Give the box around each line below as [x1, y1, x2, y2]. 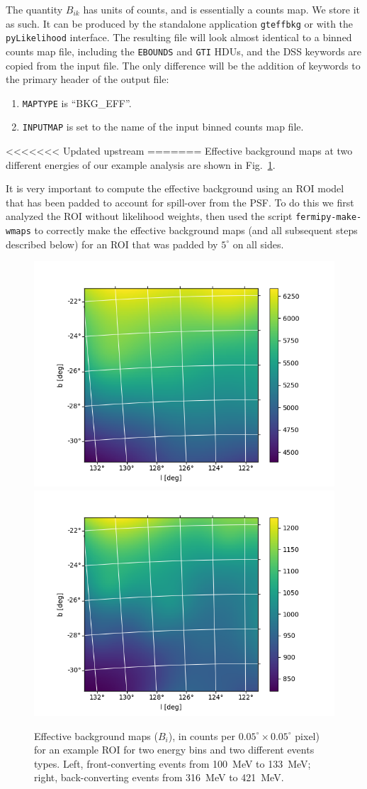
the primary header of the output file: [6, 72, 169, 87]
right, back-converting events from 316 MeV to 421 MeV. [34, 770, 284, 785]
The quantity [6, 2, 63, 16]
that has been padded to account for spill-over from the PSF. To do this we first [6, 194, 354, 209]
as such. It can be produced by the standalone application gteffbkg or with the [6, 16, 354, 31]
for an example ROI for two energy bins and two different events [34, 742, 315, 757]
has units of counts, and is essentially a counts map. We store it [83, 2, 361, 16]
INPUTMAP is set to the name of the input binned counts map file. [22, 119, 304, 134]
